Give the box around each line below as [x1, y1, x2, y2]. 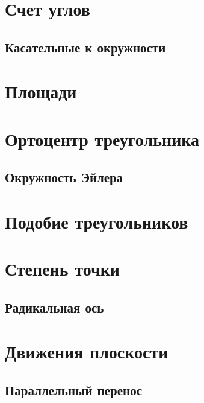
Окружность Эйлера [5, 168, 123, 186]
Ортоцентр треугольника [5, 126, 199, 151]
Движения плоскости [5, 339, 168, 364]
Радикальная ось [5, 297, 104, 316]
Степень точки [5, 256, 120, 281]
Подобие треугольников [5, 209, 188, 233]
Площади [5, 79, 77, 104]
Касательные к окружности [5, 37, 166, 56]
